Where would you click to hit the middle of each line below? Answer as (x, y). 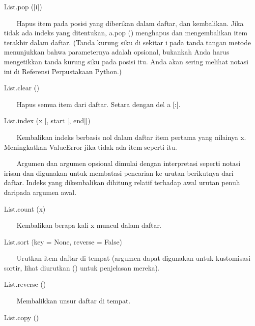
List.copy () (22, 317)
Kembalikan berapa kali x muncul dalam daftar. (89, 225)
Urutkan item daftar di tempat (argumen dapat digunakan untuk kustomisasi (133, 258)
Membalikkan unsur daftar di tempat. (73, 301)
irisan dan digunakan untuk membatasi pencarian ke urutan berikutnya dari (119, 173)
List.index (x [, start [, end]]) (47, 121)
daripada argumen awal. (40, 192)
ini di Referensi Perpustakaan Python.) (63, 71)
